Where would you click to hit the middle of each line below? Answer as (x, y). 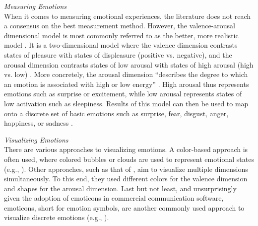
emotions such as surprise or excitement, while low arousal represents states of (123, 94)
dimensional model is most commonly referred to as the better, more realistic (121, 35)
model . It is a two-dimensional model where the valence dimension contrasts (121, 45)
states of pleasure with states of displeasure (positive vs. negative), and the (118, 54)
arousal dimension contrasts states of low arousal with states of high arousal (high (129, 64)
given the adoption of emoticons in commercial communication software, (114, 198)
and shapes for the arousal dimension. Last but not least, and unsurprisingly (120, 188)
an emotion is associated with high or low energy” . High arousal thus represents (127, 84)
